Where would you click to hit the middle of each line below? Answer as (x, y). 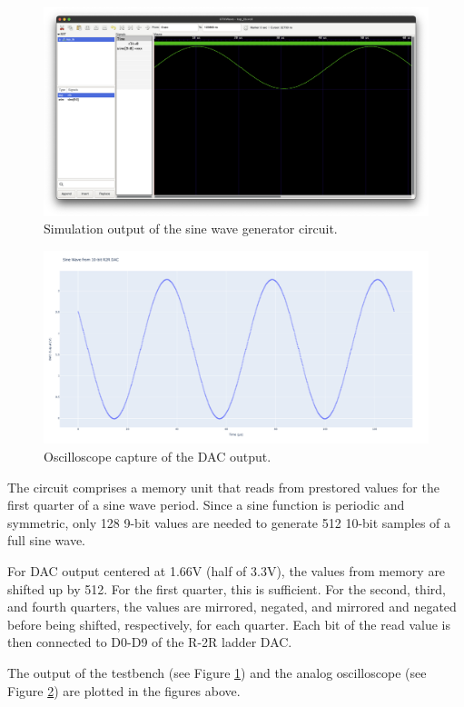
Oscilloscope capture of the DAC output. (158, 456)
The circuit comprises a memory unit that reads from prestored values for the (223, 487)
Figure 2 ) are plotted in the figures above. (124, 690)
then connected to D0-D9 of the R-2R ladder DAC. (150, 642)
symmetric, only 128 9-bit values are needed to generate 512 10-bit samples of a (229, 522)
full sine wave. (47, 540)
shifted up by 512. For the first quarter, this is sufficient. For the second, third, (227, 588)
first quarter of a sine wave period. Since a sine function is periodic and (206, 505)
